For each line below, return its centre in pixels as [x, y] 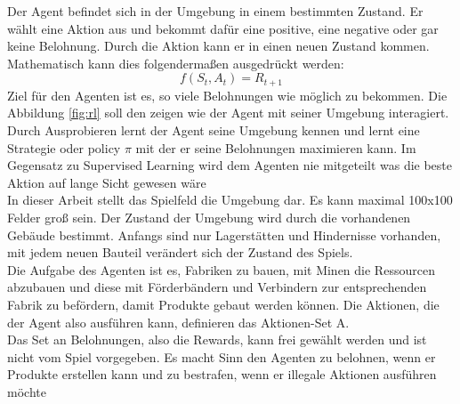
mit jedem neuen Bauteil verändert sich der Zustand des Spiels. [180, 252]
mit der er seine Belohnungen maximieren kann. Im [276, 147]
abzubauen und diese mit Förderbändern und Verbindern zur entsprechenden [217, 287]
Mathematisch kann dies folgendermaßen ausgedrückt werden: [176, 63]
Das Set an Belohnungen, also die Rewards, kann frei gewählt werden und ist [217, 339]
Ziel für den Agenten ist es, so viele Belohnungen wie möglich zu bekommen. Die [227, 95]
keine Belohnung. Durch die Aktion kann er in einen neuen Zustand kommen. [218, 46]
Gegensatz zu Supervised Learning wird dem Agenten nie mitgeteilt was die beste [230, 165]
